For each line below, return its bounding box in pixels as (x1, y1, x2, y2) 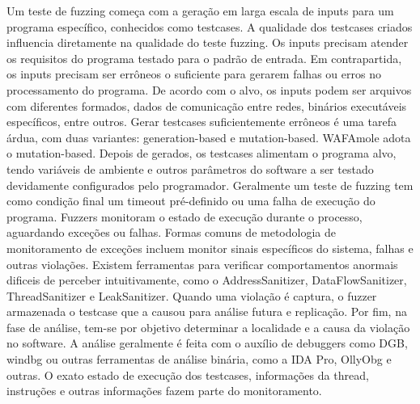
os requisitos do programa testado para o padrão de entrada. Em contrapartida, (6, 49, 402, 66)
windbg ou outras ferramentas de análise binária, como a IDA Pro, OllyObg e (6, 351, 392, 368)
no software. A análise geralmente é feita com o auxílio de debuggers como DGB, (6, 335, 408, 351)
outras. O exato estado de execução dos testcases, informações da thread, (6, 366, 369, 383)
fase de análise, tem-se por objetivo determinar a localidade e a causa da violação (6, 318, 410, 335)
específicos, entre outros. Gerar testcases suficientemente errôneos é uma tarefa (6, 113, 397, 130)
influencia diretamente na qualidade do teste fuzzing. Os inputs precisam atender (6, 34, 409, 51)
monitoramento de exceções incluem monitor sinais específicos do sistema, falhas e (6, 239, 414, 256)
